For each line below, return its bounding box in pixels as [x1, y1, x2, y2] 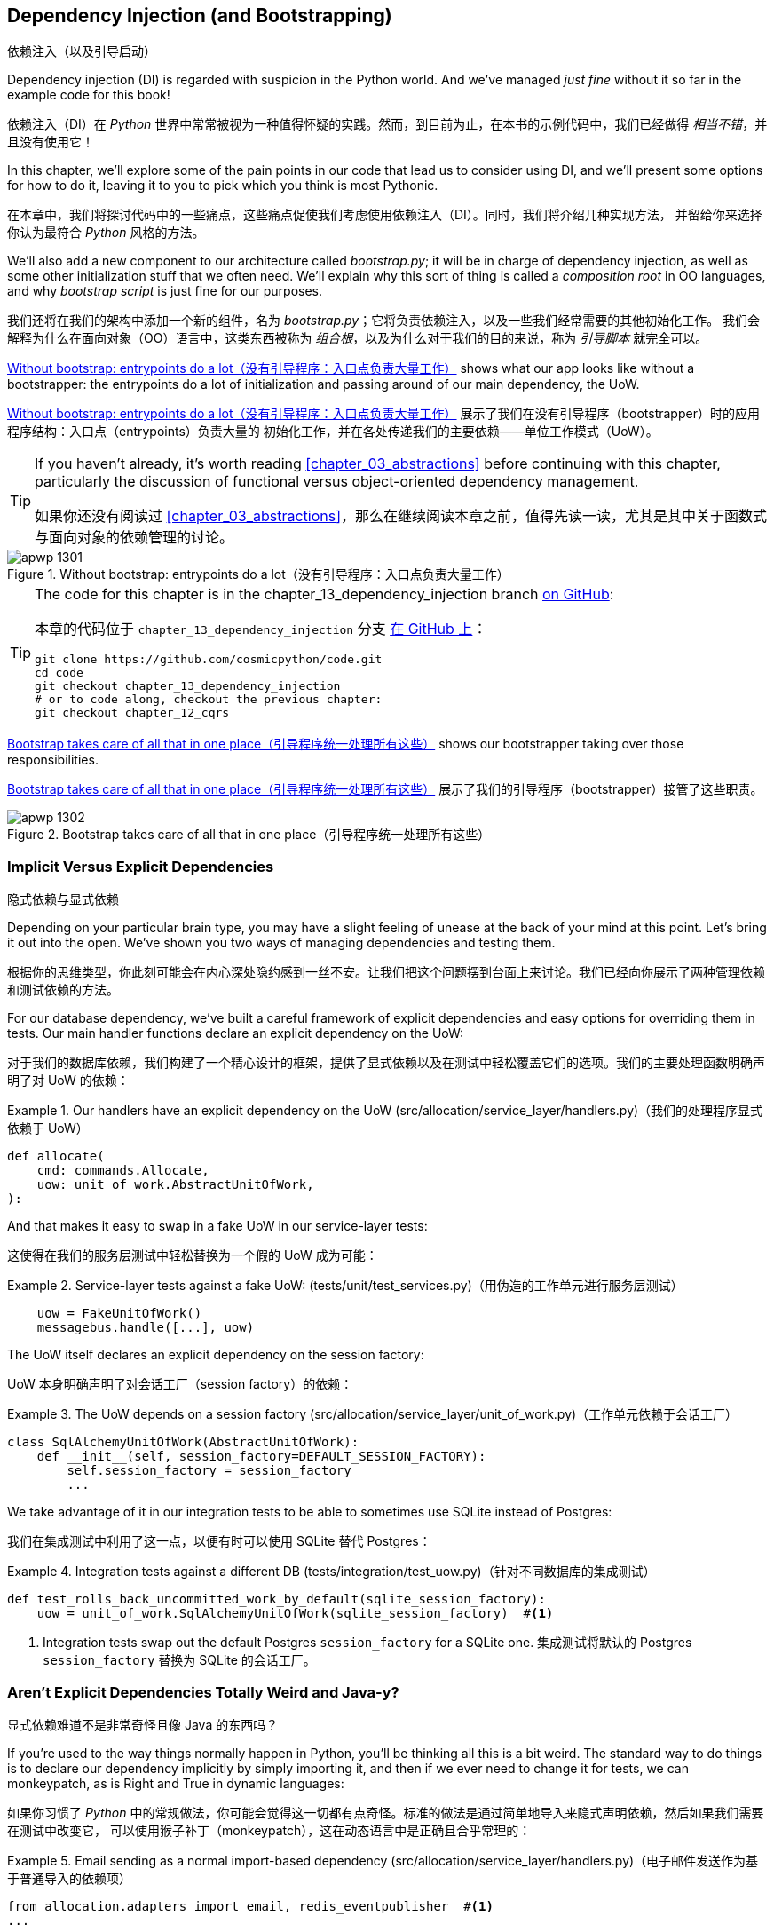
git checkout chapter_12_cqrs [35, 706, 230, 720]
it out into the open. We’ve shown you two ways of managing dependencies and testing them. [7, 935, 556, 951]
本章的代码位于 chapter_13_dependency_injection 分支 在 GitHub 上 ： [35, 620, 487, 638]
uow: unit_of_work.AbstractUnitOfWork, [36, 1177, 314, 1192]
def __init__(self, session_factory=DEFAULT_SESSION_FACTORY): [36, 1449, 486, 1464]
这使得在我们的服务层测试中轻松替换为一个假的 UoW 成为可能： [7, 1247, 378, 1263]
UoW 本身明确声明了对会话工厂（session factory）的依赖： [7, 1376, 353, 1392]
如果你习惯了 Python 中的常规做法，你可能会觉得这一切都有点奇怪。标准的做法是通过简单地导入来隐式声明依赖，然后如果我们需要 [7, 1804, 764, 1820]
